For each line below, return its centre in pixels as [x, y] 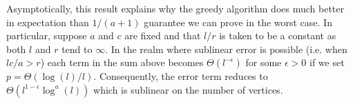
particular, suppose [47, 35]
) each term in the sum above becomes [122, 62]
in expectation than [48, 22]
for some [264, 62]
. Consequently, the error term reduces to [181, 76]
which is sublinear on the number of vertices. [188, 89]
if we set [327, 62]
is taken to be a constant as [278, 35]
